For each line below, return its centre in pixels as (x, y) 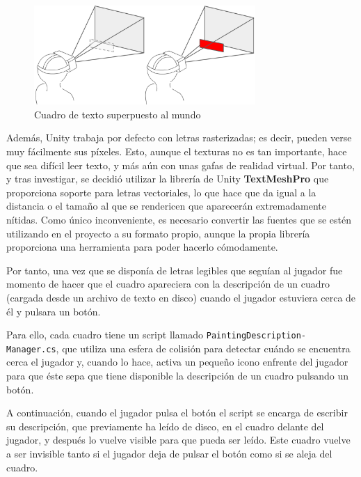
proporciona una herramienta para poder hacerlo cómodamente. (142, 247)
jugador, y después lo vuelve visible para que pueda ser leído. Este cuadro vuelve (178, 440)
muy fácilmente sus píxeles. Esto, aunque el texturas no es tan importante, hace (177, 151)
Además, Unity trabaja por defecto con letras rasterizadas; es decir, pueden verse (179, 138)
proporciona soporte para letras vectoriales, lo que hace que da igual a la (161, 192)
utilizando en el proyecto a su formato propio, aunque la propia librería (158, 233)
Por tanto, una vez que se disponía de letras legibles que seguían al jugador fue (175, 270)
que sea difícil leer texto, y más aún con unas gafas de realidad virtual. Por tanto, (180, 165)
